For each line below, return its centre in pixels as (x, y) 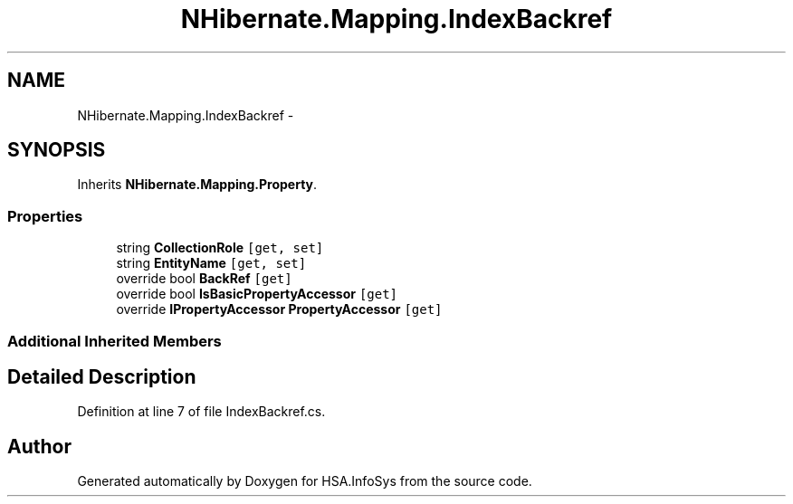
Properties (45, 216)
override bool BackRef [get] (204, 279)
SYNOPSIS (57, 150)
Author (39, 446)
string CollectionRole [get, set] (220, 248)
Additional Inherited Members (115, 341)
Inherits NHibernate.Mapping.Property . (197, 185)
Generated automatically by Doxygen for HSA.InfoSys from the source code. (305, 481)
